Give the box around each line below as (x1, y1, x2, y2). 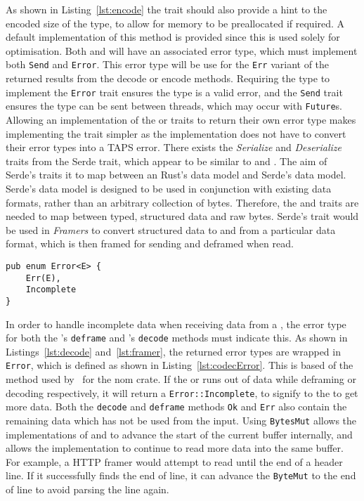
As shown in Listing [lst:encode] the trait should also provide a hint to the (6, 2, 327, 16)
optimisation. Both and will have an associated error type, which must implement (6, 43, 358, 58)
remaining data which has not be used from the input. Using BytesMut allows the (6, 412, 357, 427)
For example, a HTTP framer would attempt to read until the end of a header (6, 454, 343, 469)
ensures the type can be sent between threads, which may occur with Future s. (6, 98, 342, 113)
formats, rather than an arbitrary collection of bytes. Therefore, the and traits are (6, 195, 359, 209)
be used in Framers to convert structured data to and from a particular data (6, 222, 336, 237)
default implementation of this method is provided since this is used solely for (6, 30, 340, 44)
